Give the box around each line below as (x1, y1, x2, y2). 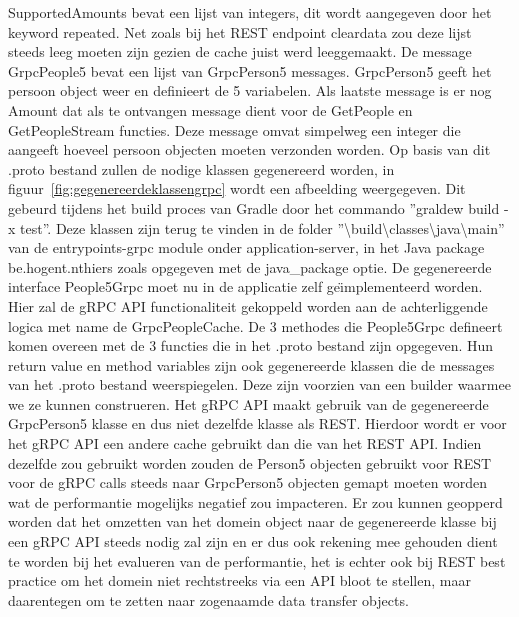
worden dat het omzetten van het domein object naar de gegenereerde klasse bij (8, 511, 497, 532)
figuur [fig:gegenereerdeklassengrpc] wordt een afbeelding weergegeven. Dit (8, 178, 466, 199)
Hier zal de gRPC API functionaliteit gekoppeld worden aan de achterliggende (8, 295, 488, 316)
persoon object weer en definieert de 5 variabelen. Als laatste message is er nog (8, 80, 492, 101)
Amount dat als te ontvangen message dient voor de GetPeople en (8, 99, 413, 120)
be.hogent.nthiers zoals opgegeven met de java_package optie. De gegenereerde (8, 256, 492, 277)
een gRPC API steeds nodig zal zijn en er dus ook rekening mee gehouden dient (8, 531, 498, 552)
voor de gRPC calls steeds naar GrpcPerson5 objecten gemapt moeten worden (8, 472, 488, 493)
